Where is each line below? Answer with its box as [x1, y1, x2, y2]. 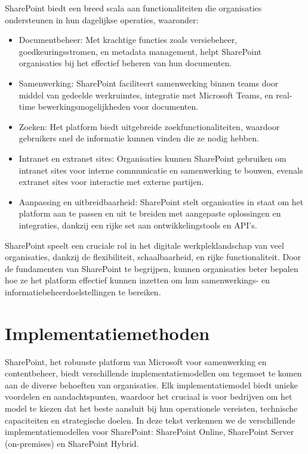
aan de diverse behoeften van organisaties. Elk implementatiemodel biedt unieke [5, 378, 298, 391]
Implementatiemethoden [5, 320, 210, 345]
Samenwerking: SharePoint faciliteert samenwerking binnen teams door [19, 76, 279, 89]
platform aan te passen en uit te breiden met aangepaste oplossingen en [19, 207, 281, 220]
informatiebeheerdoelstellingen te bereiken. [5, 285, 161, 298]
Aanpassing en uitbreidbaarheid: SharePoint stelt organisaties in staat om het [19, 195, 304, 208]
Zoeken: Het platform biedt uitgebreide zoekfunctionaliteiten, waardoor [19, 120, 280, 132]
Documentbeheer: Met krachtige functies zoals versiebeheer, [19, 33, 238, 46]
